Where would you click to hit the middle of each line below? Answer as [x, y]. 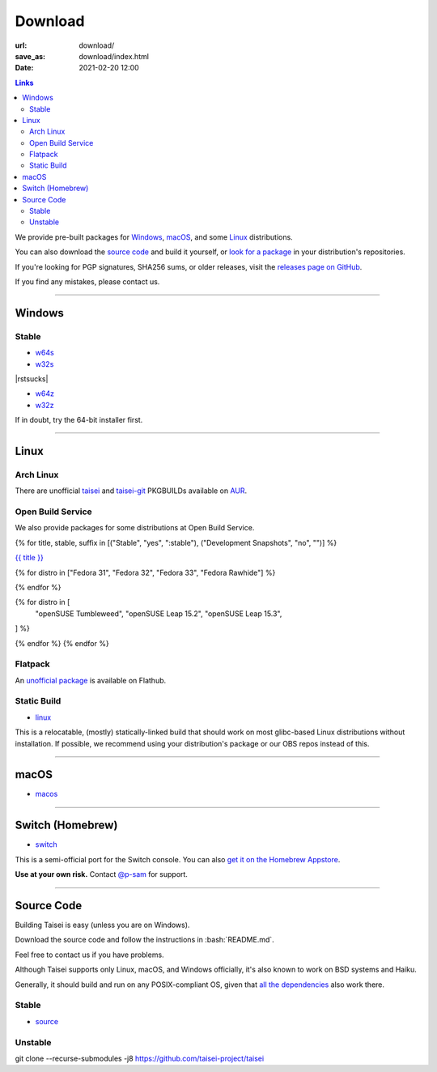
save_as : [30, 56]
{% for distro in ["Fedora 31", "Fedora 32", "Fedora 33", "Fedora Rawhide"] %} [145, 572]
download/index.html [114, 56]
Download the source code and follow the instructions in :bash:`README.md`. [144, 940]
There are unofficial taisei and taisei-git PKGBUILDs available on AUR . [131, 491]
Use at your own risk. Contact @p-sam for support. [101, 874]
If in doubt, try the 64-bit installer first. [79, 420]
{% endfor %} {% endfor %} [62, 643]
